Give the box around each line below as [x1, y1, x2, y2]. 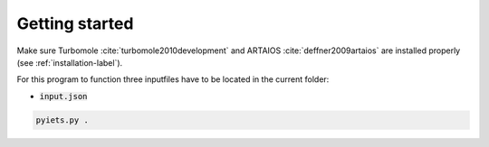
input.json [39, 91, 88, 101]
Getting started [16, 14, 134, 33]
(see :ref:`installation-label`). [16, 57, 123, 68]
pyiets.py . [35, 115, 90, 125]
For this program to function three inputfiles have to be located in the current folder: [16, 74, 330, 85]
